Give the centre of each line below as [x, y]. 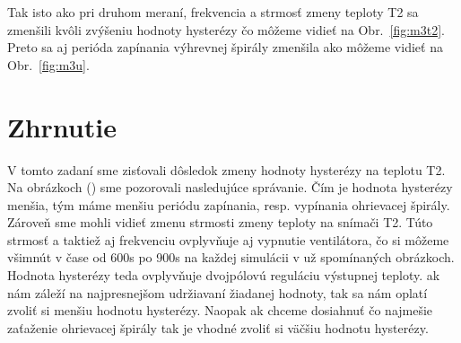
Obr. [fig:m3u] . [48, 64]
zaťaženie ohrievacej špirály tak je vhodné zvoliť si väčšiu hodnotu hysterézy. [218, 327]
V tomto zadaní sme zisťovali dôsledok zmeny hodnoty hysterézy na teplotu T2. [226, 169]
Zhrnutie [62, 126]
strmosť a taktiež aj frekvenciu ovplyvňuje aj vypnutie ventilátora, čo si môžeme [228, 239]
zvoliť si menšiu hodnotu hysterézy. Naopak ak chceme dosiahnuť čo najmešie [220, 310]
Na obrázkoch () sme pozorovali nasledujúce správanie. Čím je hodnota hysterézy [230, 187]
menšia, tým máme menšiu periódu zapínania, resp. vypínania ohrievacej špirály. [229, 204]
